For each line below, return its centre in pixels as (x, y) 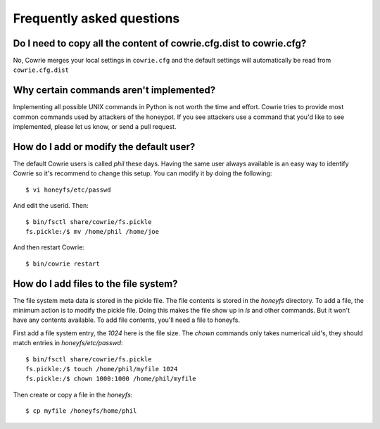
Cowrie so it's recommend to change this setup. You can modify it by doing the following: (142, 173)
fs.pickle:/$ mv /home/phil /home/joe (93, 231)
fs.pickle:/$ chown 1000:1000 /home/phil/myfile (111, 379)
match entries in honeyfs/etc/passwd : (68, 343)
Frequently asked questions (96, 18)
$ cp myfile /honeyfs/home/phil (81, 411)
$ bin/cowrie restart (63, 263)
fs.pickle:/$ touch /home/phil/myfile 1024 (102, 369)
